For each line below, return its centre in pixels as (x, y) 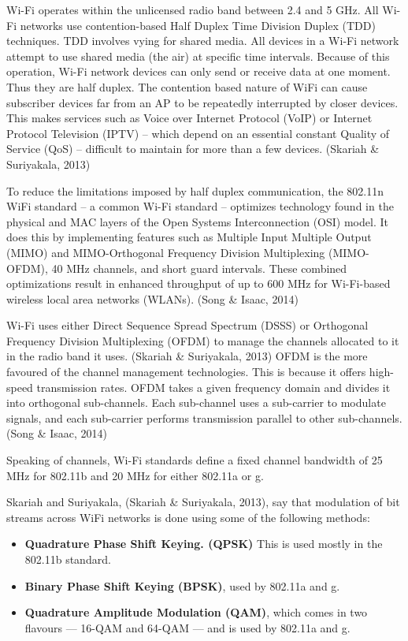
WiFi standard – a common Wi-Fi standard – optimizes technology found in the (200, 206)
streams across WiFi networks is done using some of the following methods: (188, 517)
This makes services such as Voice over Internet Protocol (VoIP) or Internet (189, 118)
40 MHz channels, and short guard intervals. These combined (199, 268)
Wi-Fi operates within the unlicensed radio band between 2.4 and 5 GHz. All (193, 9)
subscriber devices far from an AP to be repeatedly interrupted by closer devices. (202, 102)
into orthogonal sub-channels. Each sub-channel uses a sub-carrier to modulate (196, 402)
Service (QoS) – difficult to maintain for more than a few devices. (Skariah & (193, 149)
